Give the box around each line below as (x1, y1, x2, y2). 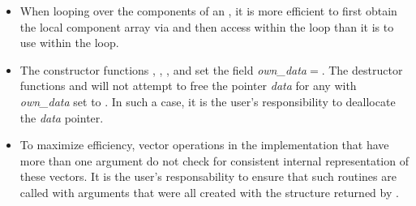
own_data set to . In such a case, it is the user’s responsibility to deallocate (19, 92, 396, 109)
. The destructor (321, 61, 403, 78)
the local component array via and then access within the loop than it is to (19, 18, 394, 35)
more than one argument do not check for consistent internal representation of (19, 152, 409, 169)
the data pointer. (19, 109, 104, 126)
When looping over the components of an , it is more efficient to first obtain (19, 2, 397, 19)
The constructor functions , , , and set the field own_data (19, 61, 307, 78)
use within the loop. (19, 34, 119, 51)
